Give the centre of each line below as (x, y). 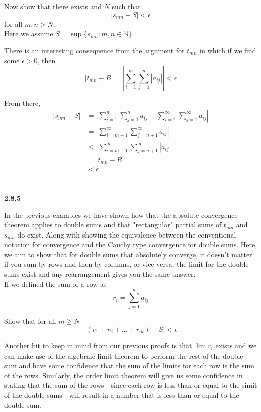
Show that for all (30, 321)
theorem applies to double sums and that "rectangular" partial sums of (113, 225)
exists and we (236, 345)
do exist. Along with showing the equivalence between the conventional (127, 234)
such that (126, 6)
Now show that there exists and (53, 6)
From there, (22, 103)
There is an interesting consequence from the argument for (94, 50)
